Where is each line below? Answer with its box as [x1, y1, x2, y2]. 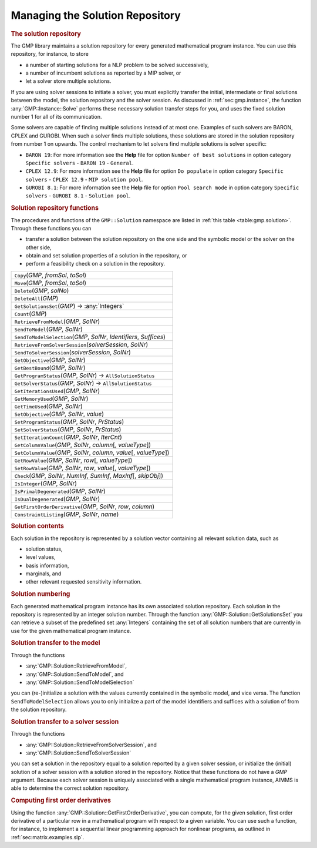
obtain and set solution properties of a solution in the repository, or [25, 252, 187, 259]
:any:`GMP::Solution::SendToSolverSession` [25, 749, 131, 756]
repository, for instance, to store [11, 51, 89, 58]
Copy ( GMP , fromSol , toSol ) [14, 271, 87, 279]
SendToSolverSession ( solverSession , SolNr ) [14, 348, 131, 356]
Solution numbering [11, 590, 70, 598]
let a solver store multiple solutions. [25, 78, 112, 85]
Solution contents [11, 522, 65, 530]
